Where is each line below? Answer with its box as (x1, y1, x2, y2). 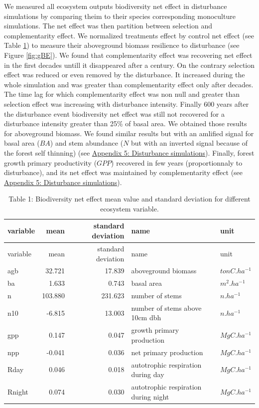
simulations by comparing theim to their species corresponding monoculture (4, 10, 236, 21)
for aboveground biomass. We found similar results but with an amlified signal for (4, 128, 254, 138)
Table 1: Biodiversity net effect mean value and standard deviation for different (8, 194, 251, 204)
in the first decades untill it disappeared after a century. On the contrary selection (4, 59, 255, 70)
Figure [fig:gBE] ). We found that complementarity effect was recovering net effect (4, 49, 253, 60)
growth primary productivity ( (4, 157, 97, 168)
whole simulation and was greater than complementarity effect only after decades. (4, 79, 254, 89)
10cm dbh (131, 312, 161, 323)
